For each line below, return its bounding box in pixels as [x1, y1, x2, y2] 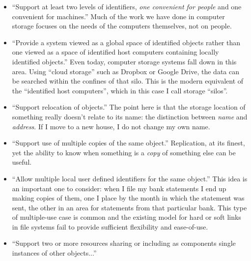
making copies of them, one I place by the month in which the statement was [12, 193, 245, 203]
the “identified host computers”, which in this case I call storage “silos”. [12, 85, 228, 95]
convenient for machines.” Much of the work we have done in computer [12, 11, 225, 21]
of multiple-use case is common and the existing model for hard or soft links [12, 212, 241, 222]
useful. [12, 157, 32, 167]
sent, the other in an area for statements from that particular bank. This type [12, 202, 247, 212]
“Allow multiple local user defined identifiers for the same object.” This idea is [12, 173, 248, 183]
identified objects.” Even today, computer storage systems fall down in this [12, 56, 237, 66]
